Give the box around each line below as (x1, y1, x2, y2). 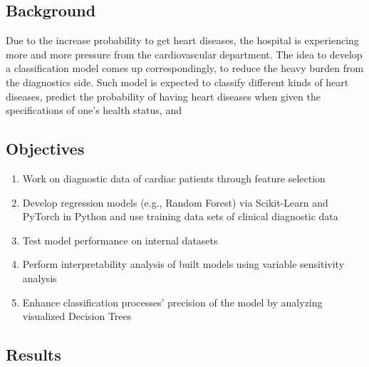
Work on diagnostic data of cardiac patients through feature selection (22, 170, 326, 185)
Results (6, 343, 61, 366)
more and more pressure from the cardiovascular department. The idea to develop (6, 46, 363, 61)
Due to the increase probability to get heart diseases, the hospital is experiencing (6, 33, 359, 48)
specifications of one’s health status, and (6, 103, 182, 118)
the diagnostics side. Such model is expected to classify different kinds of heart (6, 74, 349, 89)
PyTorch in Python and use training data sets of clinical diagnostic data (22, 209, 338, 224)
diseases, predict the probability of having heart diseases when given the (6, 88, 321, 103)
